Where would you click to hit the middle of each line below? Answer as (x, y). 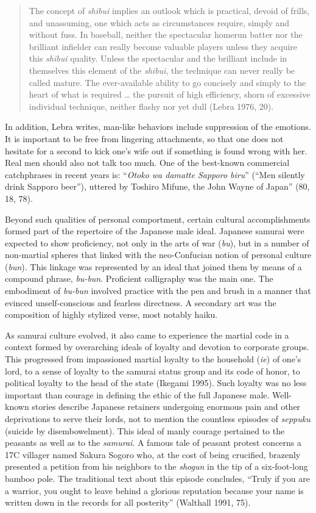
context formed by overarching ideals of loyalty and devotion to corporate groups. (157, 347)
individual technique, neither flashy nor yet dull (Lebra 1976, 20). (151, 106)
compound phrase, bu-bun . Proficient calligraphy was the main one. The (139, 278)
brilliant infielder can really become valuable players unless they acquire (163, 46)
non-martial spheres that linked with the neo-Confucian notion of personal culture (158, 255)
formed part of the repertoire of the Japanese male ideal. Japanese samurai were (155, 231)
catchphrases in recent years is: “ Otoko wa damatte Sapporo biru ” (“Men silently (155, 174)
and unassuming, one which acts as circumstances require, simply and (159, 22)
